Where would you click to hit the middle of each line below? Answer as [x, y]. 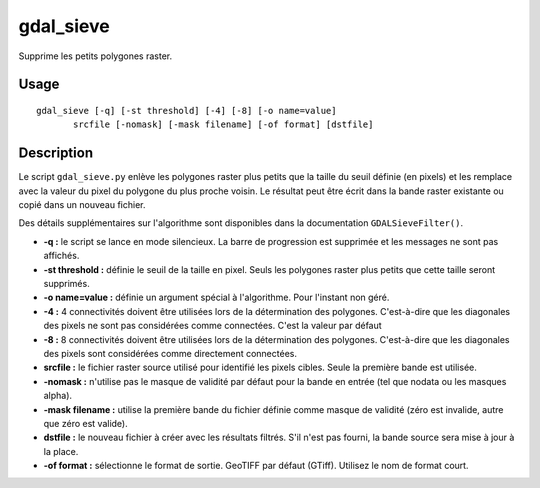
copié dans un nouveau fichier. [82, 205]
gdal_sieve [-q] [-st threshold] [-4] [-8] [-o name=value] [186, 110]
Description [56, 153]
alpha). [58, 396]
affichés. [61, 256]
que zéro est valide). [86, 423]
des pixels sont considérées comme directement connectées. [170, 353]
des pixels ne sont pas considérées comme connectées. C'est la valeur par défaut [212, 326]
